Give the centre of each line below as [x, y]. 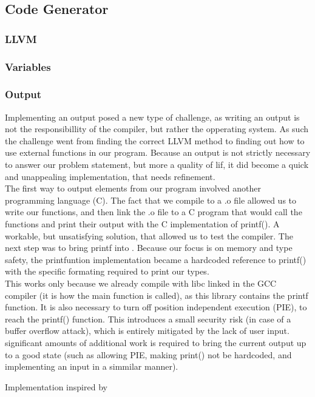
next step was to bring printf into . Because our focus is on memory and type [149, 248]
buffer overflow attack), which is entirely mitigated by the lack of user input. [147, 331]
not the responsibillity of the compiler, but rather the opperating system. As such [157, 129]
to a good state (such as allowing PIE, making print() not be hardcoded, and [148, 354]
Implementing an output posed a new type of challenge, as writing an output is [152, 117]
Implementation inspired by [56, 386]
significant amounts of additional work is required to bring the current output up [156, 342]
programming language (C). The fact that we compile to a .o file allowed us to [151, 200]
